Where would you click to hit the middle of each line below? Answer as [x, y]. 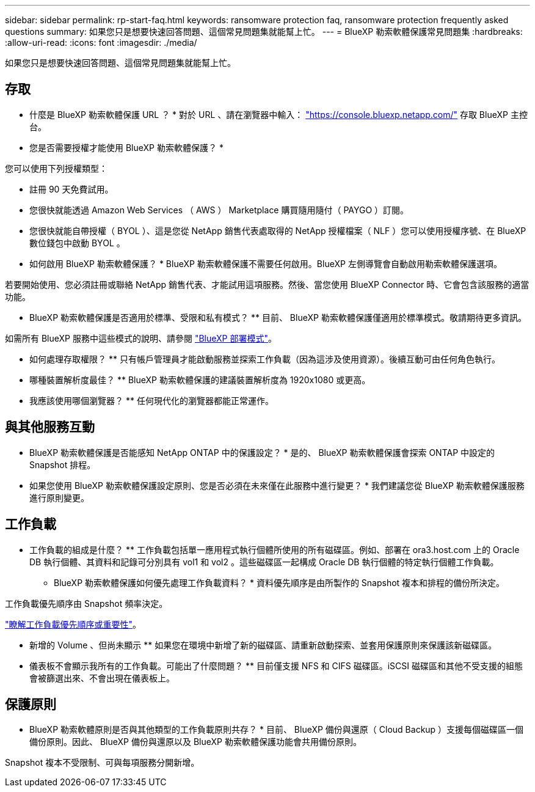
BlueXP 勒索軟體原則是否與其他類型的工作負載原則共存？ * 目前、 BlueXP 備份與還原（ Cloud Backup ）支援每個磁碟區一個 [277, 730]
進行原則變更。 [59, 497]
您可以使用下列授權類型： [56, 168]
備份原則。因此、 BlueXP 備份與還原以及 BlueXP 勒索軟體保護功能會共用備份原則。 [195, 742]
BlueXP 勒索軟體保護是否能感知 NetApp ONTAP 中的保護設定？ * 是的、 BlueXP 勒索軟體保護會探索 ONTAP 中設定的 [262, 452]
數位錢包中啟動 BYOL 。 [77, 243]
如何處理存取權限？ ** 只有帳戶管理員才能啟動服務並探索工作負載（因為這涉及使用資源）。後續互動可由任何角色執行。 [265, 359]
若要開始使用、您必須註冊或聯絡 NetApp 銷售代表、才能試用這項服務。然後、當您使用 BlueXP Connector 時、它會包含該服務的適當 [267, 284]
